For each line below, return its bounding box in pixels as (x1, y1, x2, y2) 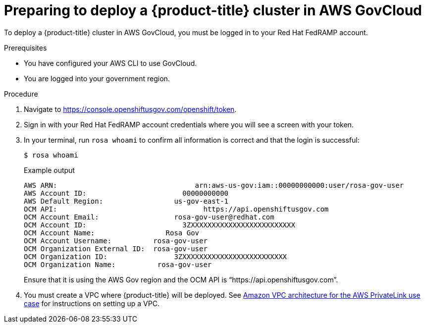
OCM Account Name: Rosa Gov (24, 228, 200, 237)
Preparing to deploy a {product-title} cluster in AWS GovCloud (4, 2, 422, 19)
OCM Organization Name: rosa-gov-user (24, 260, 212, 269)
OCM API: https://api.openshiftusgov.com (24, 205, 329, 213)
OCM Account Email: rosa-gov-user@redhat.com (24, 213, 274, 221)
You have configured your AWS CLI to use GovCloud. (24, 58, 197, 67)
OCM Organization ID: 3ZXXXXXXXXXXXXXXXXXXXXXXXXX (24, 252, 287, 261)
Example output (24, 165, 75, 174)
